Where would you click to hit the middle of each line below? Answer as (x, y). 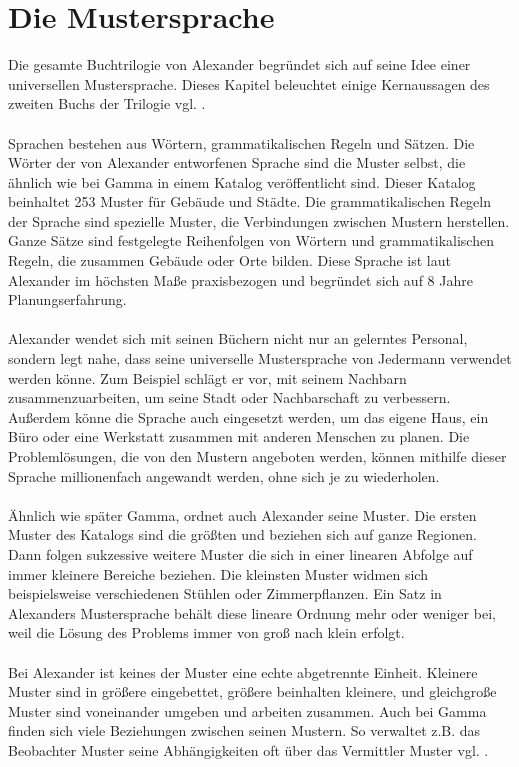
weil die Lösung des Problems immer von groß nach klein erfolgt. (206, 632)
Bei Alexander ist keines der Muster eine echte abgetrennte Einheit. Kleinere (243, 671)
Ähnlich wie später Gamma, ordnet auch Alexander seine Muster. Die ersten (242, 514)
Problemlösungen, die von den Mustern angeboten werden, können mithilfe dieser (257, 456)
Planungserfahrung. (67, 299)
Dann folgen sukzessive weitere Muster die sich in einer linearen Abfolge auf (240, 553)
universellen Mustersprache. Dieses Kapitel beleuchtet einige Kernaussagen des (249, 83)
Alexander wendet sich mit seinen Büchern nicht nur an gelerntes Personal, (238, 338)
